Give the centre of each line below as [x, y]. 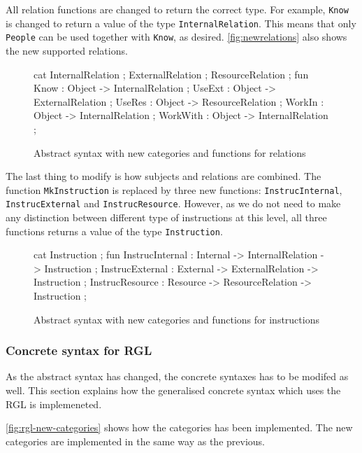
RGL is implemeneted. [54, 404]
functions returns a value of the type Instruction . [114, 231]
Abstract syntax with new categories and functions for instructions [176, 319]
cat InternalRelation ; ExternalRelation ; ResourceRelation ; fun [171, 74]
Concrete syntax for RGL [79, 350]
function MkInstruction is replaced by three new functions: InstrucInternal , [174, 189]
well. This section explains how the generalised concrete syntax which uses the [173, 390]
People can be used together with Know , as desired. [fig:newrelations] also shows [176, 37]
